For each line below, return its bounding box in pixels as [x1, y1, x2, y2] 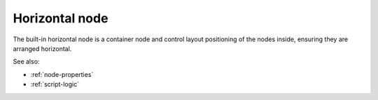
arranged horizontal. [13, 44, 72, 52]
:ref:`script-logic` [30, 80, 80, 89]
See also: [13, 57, 40, 66]
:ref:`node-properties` [30, 70, 94, 78]
